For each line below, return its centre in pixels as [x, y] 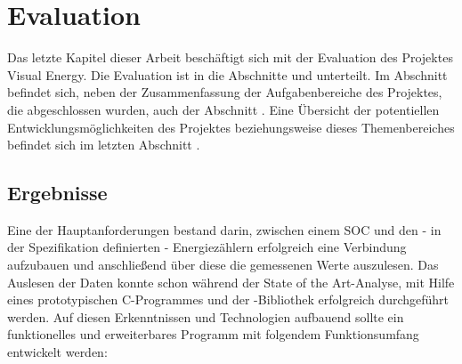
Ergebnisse [57, 193]
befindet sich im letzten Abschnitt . [104, 145]
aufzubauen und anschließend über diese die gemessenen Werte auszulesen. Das [223, 265]
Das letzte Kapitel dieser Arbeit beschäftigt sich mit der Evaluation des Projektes [230, 57]
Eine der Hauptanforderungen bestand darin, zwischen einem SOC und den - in [224, 229]
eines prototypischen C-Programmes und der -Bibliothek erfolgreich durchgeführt [228, 299]
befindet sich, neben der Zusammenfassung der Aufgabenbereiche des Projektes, [225, 92]
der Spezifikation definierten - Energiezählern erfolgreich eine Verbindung [207, 247]
